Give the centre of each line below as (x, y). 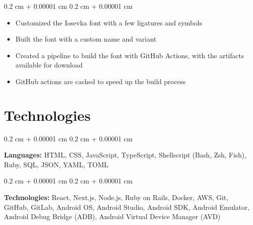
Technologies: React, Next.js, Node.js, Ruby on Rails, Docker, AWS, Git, (116, 197)
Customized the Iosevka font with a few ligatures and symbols (109, 22)
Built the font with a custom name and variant (86, 39)
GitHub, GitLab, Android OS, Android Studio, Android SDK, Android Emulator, (127, 207)
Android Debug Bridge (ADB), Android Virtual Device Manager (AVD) (112, 216)
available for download (49, 65)
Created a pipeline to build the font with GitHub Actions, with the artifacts (130, 55)
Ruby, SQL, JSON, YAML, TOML (56, 164)
